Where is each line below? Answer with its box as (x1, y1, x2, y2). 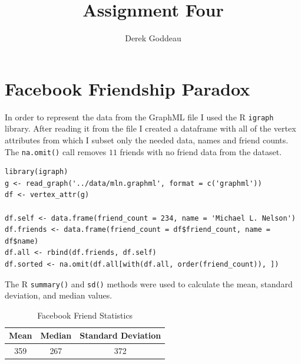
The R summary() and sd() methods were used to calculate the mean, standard (5, 277, 293, 290)
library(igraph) (5, 168, 68, 176)
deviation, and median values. (5, 289, 113, 301)
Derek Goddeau (125, 32, 181, 44)
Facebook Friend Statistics (37, 309, 133, 321)
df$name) (5, 237, 39, 245)
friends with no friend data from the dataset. (120, 145, 282, 158)
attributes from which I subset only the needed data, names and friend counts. (5, 133, 289, 146)
